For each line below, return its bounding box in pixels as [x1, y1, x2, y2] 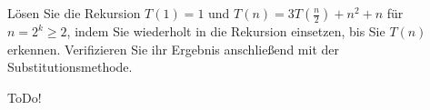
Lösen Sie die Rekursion [7, 4, 141, 22]
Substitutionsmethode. [7, 57, 133, 76]
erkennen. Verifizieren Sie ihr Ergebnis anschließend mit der [7, 39, 339, 58]
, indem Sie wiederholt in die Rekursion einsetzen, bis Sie [66, 22, 385, 40]
